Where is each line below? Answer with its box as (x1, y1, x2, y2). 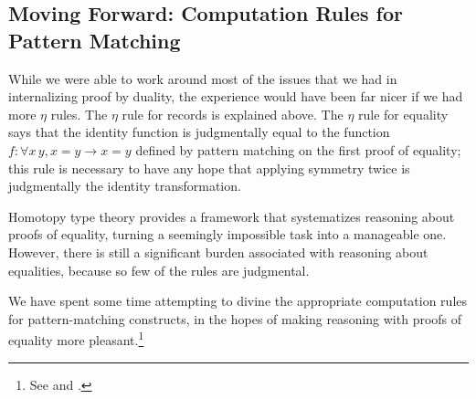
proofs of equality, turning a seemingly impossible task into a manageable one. (8, 225, 447, 244)
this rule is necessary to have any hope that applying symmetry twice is (8, 158, 410, 177)
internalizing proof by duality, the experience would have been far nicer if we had (8, 87, 463, 106)
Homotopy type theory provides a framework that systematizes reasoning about (8, 206, 455, 226)
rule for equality (358, 104, 449, 123)
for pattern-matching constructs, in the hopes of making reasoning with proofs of (8, 309, 462, 328)
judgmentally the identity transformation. (8, 176, 241, 195)
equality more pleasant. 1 (8, 328, 144, 349)
